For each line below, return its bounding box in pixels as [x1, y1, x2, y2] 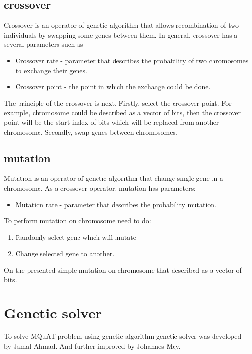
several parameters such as [4, 39, 83, 49]
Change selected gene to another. [15, 248, 115, 258]
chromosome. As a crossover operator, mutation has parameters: [4, 182, 196, 193]
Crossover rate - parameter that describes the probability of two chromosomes [15, 55, 249, 65]
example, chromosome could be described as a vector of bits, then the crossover [4, 107, 241, 118]
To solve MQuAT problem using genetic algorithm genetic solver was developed [4, 331, 242, 341]
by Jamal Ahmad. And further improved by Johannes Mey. [4, 340, 181, 351]
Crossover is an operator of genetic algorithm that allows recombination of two [4, 20, 239, 30]
